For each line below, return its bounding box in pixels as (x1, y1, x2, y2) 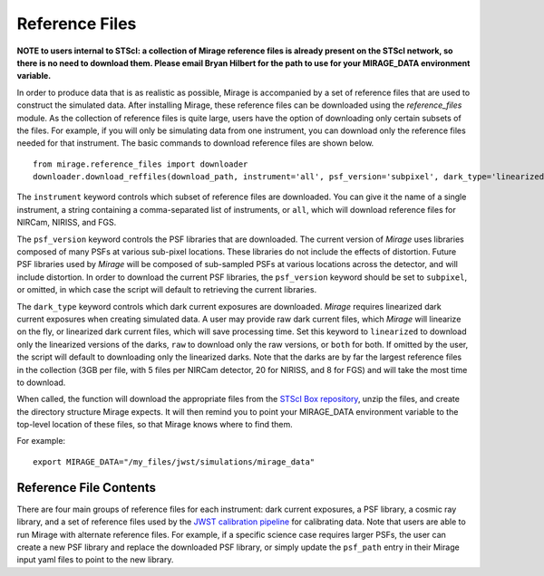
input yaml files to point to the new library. (16, 554, 174, 565)
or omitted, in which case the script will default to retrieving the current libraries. (16, 284, 317, 295)
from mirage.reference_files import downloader (33, 158, 248, 169)
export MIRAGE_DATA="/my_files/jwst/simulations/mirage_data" (33, 456, 316, 466)
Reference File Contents (16, 480, 156, 495)
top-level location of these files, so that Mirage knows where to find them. (16, 419, 294, 430)
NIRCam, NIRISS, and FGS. (16, 217, 117, 228)
